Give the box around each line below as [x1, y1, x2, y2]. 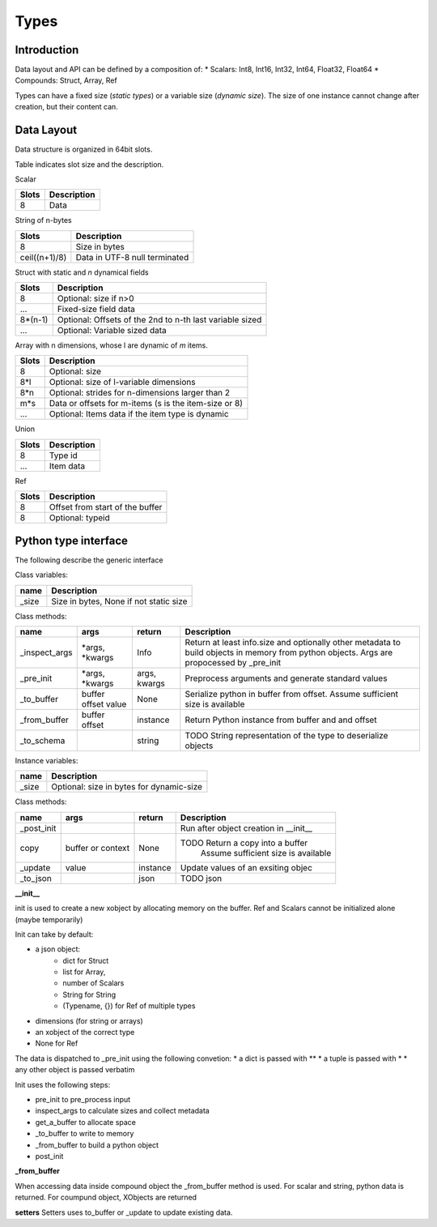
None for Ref [35, 1038, 78, 1049]
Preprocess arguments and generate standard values [185, 673, 388, 684]
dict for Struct [62, 956, 109, 965]
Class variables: [15, 570, 69, 579]
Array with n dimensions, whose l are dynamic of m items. [15, 340, 208, 350]
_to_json [19, 872, 52, 883]
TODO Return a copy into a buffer [180, 837, 308, 849]
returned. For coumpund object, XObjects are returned [15, 1192, 197, 1203]
